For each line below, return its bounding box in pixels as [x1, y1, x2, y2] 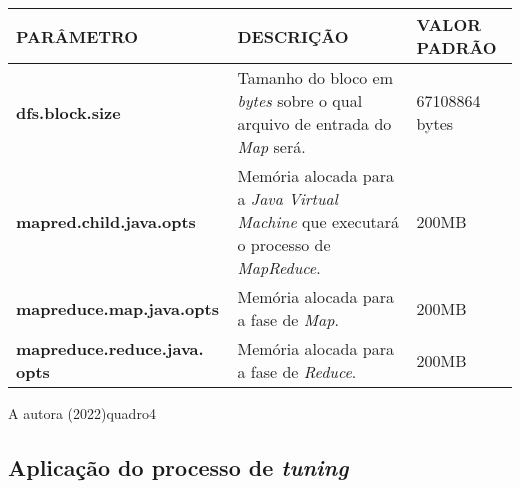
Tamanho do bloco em [237, 66, 394, 89]
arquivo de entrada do [237, 112, 392, 135]
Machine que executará [237, 210, 400, 233]
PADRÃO [416, 36, 497, 59]
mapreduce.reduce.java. [16, 337, 204, 360]
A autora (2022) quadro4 [8, 403, 156, 423]
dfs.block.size [16, 100, 121, 124]
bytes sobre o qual [237, 89, 363, 112]
